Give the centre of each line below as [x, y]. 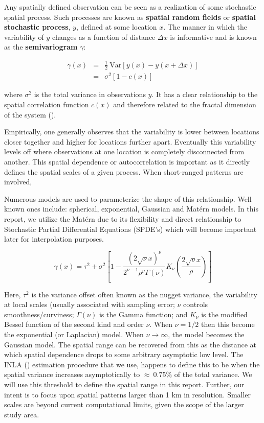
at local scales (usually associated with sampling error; [90, 304]
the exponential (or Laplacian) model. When [74, 334]
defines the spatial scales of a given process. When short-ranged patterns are [124, 171]
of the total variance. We [213, 374]
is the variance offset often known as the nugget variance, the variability [144, 294]
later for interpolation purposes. [54, 239]
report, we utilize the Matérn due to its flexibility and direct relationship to [123, 218]
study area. [22, 414]
